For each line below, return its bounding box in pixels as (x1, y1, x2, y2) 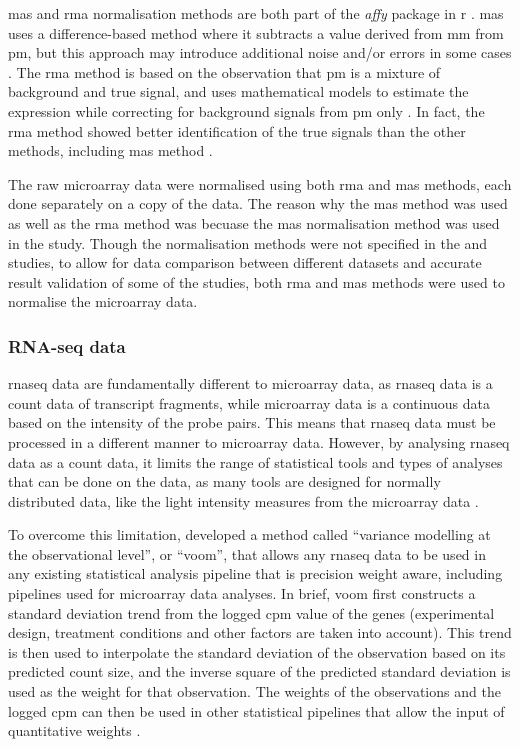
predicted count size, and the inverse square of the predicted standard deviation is (8, 661, 511, 682)
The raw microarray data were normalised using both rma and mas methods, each (8, 173, 512, 194)
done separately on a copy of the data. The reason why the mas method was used (8, 193, 508, 214)
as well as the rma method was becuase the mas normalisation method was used (8, 212, 500, 233)
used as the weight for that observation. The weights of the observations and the (8, 681, 501, 702)
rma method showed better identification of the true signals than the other (8, 120, 466, 141)
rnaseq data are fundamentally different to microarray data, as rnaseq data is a (8, 373, 493, 394)
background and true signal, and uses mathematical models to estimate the (8, 81, 469, 102)
